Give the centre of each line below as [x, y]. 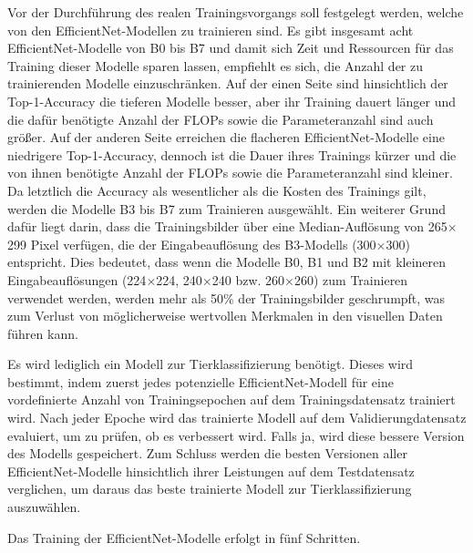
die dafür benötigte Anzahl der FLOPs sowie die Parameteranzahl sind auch [221, 119]
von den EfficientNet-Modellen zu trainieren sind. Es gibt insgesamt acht [211, 30]
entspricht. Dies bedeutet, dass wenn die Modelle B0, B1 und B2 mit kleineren [227, 262]
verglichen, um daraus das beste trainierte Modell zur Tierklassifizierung [210, 489]
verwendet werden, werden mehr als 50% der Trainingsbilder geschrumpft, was [226, 297]
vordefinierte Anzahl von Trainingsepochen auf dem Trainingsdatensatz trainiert [231, 399]
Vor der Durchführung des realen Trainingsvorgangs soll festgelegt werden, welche [236, 12]
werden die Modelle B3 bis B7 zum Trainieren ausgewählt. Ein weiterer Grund [226, 208]
